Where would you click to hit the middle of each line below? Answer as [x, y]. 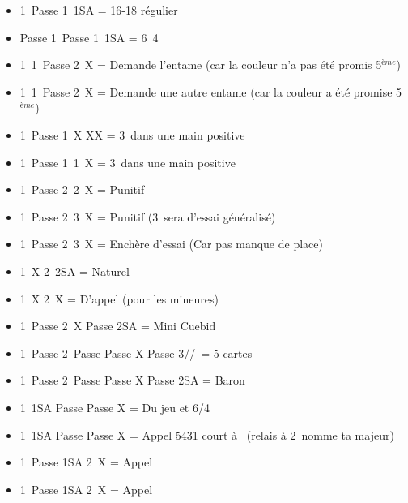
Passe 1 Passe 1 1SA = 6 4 [89, 37]
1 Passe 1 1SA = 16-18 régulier [99, 10]
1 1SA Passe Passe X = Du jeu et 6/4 [115, 407]
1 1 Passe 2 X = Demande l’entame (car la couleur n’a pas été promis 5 [201, 64]
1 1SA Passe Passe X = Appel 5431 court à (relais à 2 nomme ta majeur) [207, 434]
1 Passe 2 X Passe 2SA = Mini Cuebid [118, 326]
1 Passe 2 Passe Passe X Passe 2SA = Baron [132, 380]
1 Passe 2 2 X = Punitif [82, 189]
